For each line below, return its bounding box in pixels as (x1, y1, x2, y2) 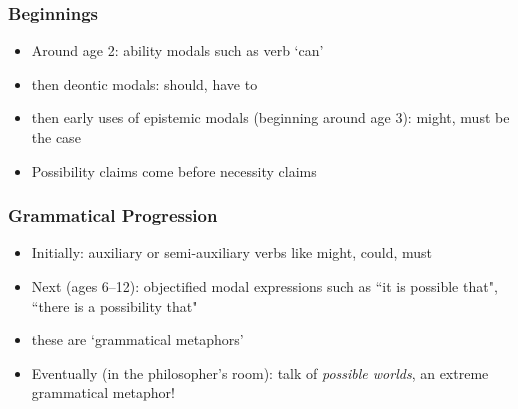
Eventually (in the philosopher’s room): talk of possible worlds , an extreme (31, 362, 489, 383)
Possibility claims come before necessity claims (31, 160, 317, 181)
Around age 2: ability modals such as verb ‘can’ (31, 40, 324, 61)
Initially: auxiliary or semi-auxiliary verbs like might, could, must (31, 242, 432, 263)
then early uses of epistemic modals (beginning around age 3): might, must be (31, 107, 510, 128)
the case (31, 127, 81, 147)
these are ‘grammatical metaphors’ (31, 329, 244, 350)
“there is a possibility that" (31, 295, 198, 316)
